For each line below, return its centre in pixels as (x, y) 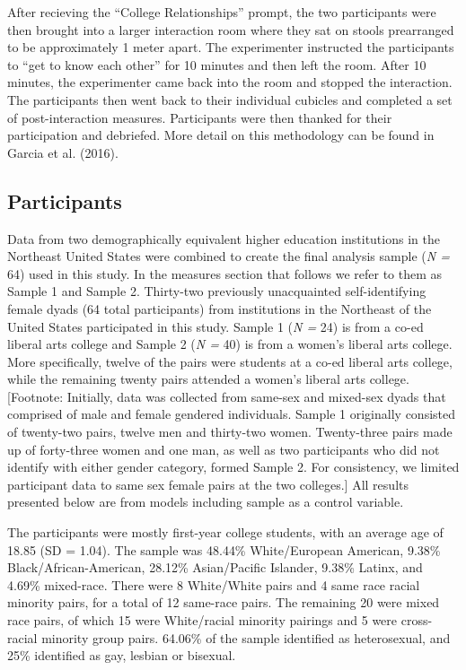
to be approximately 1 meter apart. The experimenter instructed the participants (231, 47)
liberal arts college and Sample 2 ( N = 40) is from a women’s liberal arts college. (230, 344)
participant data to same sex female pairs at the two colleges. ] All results (208, 484)
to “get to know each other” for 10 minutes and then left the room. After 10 (217, 64)
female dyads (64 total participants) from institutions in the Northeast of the (220, 308)
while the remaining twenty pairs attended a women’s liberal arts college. (208, 379)
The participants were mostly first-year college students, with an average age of (225, 532)
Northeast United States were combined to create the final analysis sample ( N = (229, 256)
